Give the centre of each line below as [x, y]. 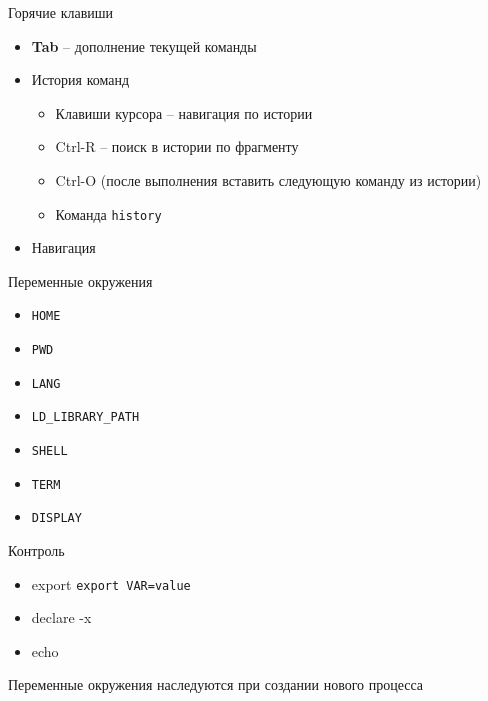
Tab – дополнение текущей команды [144, 45]
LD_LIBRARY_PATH [85, 417]
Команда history [108, 213]
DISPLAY [56, 518]
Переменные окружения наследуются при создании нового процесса [216, 684]
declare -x [61, 617]
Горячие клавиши [61, 12]
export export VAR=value [111, 583]
